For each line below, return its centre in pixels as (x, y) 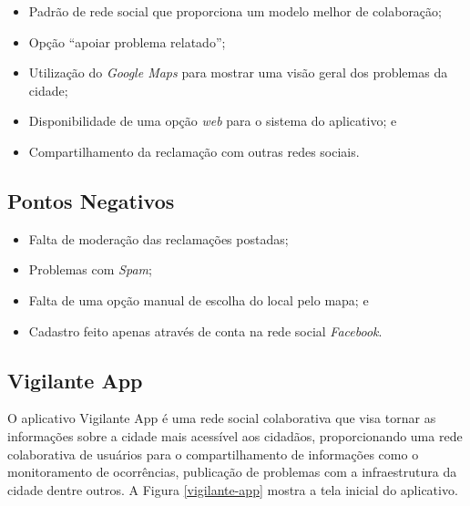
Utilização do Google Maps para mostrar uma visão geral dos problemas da (238, 72)
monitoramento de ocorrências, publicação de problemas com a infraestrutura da (232, 472)
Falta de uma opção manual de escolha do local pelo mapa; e (199, 299)
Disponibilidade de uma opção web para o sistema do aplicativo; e (213, 121)
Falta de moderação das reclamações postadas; (158, 238)
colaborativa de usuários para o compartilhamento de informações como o (213, 454)
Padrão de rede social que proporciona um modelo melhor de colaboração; (235, 11)
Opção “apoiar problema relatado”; (127, 41)
